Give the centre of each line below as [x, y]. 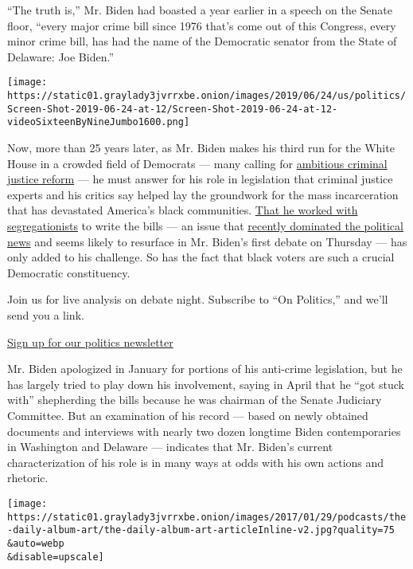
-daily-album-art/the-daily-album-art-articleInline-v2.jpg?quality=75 [201, 530]
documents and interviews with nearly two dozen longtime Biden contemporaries [204, 431]
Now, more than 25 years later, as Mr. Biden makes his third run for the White [201, 147]
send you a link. [46, 314]
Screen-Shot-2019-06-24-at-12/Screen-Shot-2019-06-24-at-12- [173, 109]
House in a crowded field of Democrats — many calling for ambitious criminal [197, 163]
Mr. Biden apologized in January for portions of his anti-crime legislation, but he [205, 369]
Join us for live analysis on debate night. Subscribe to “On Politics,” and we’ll [198, 299]
